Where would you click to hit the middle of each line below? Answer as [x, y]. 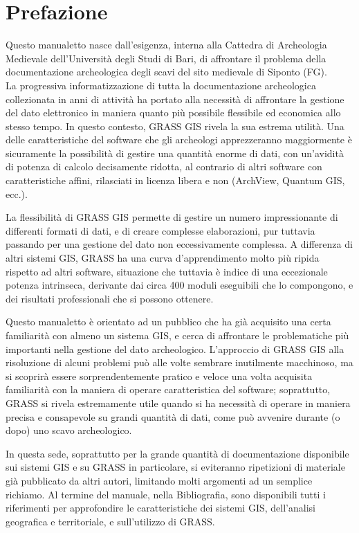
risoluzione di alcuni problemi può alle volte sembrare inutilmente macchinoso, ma [179, 362]
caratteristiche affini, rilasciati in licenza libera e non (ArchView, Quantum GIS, [175, 180]
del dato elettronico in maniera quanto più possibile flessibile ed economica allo [173, 112]
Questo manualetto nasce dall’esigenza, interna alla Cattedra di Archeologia [166, 45]
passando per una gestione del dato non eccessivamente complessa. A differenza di [179, 244]
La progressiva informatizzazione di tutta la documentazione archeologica [161, 85]
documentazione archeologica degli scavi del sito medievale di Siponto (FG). [166, 72]
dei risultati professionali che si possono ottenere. [110, 298]
